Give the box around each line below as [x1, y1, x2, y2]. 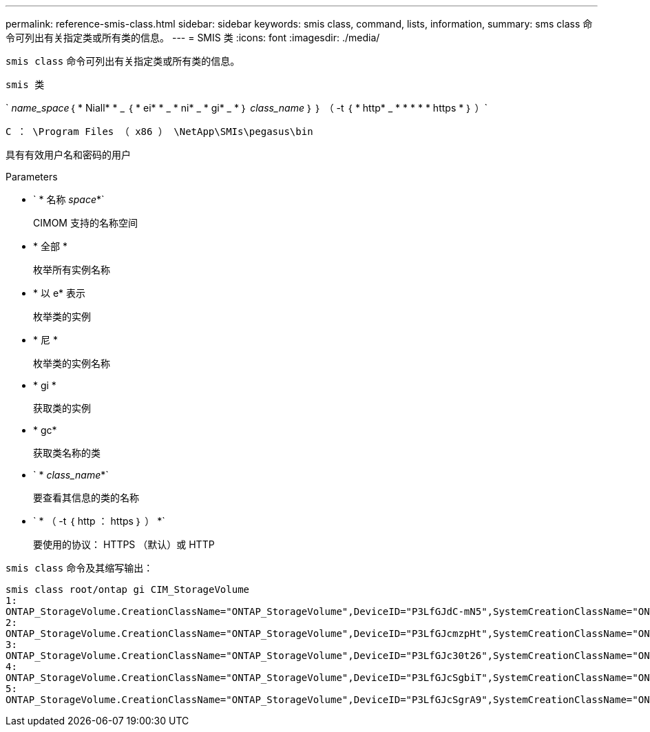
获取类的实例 [33, 402, 91, 414]
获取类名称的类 [33, 447, 101, 459]
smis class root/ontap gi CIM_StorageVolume [6, 584, 250, 595]
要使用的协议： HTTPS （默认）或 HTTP [33, 538, 215, 550]
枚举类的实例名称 [33, 357, 110, 369]
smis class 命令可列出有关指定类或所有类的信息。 [6, 55, 240, 67]
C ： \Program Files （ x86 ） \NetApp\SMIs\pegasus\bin [6, 126, 313, 137]
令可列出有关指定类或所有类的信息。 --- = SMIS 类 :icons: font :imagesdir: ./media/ [6, 32, 380, 43]
